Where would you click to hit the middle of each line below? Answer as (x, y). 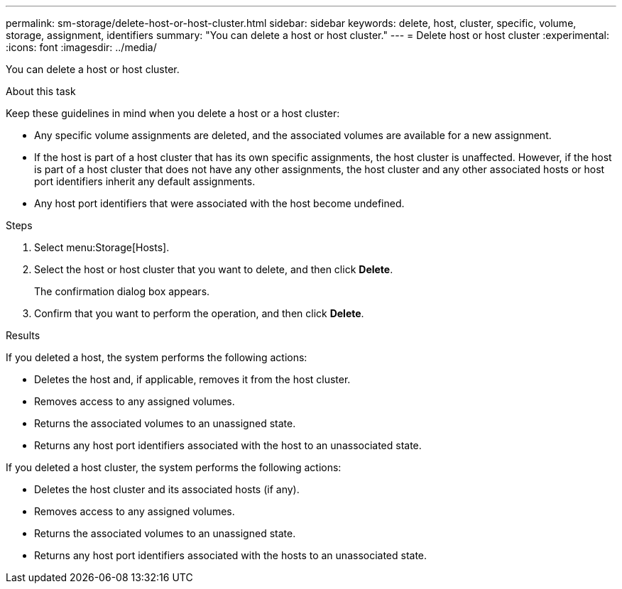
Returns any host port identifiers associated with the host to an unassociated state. (228, 445)
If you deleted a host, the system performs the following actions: (157, 357)
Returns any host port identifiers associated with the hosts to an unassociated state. (231, 555)
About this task (41, 91)
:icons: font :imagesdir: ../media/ (81, 47)
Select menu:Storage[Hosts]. (102, 247)
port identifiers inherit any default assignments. (145, 181)
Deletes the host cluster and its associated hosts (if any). (167, 489)
